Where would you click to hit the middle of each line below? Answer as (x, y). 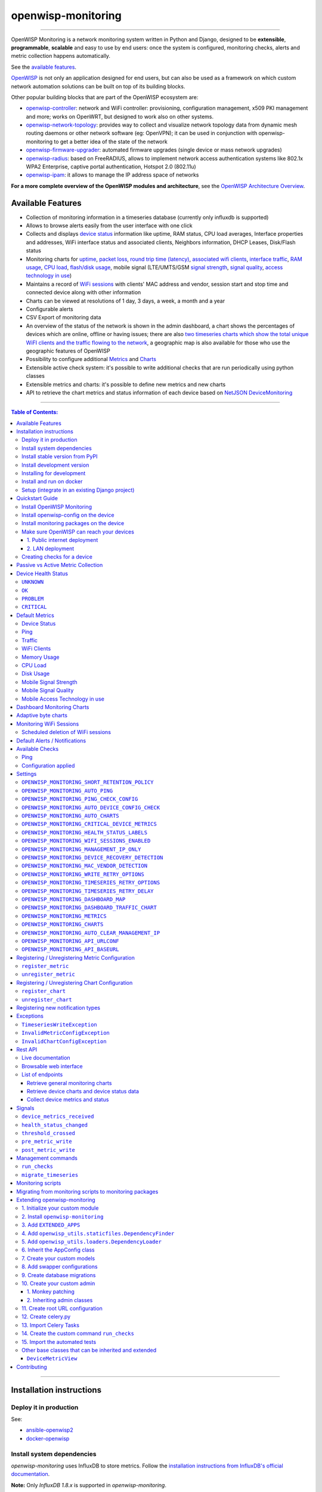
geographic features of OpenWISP (68, 351)
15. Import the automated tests (59, 1342)
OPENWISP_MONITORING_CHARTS (63, 924)
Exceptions (30, 1016)
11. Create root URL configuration (62, 1308)
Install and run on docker (52, 482)
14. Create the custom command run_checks (78, 1333)
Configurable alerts (50, 309)
